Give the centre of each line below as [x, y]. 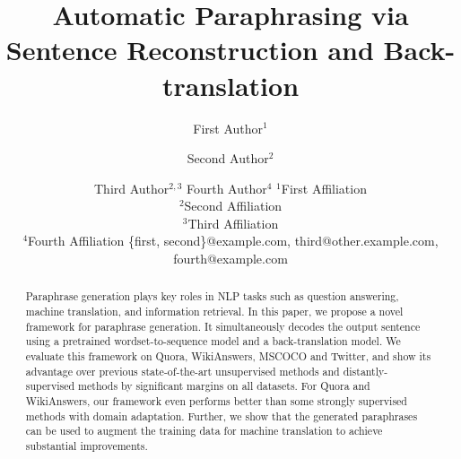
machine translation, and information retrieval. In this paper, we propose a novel [214, 312]
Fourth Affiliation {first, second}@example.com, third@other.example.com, [233, 241]
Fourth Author [226, 188]
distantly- [365, 371]
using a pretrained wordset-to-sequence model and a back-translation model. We [213, 341]
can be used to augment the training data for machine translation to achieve [204, 431]
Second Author [228, 158]
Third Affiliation [233, 223]
